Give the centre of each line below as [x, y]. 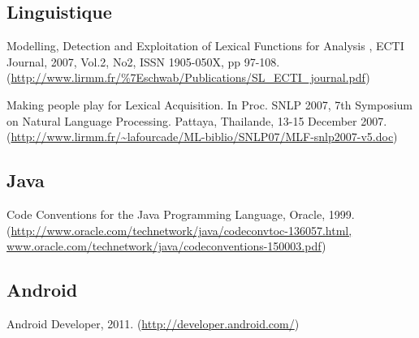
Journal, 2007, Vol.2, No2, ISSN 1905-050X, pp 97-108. [143, 61]
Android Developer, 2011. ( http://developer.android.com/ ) [153, 323]
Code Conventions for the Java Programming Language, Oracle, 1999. [181, 214]
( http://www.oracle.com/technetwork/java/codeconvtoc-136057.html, [179, 230]
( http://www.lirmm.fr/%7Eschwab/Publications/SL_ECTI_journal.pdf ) [188, 77]
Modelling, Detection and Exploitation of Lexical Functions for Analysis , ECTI [205, 46]
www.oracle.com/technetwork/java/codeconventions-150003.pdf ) [166, 246]
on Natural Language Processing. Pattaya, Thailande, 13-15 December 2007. [197, 120]
